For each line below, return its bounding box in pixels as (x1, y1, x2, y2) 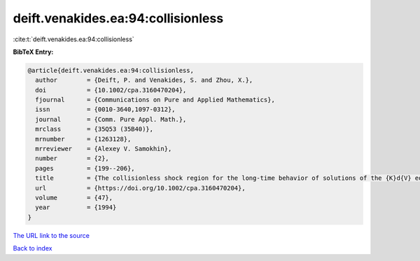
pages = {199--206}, (35, 164, 136, 172)
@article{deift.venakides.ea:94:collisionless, (27, 66, 194, 74)
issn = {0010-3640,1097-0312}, (35, 106, 176, 113)
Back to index (13, 244, 52, 253)
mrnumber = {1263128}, (35, 135, 132, 143)
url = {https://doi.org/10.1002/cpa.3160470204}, (35, 184, 246, 192)
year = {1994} (35, 204, 117, 211)
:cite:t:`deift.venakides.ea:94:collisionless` (13, 35, 134, 43)
